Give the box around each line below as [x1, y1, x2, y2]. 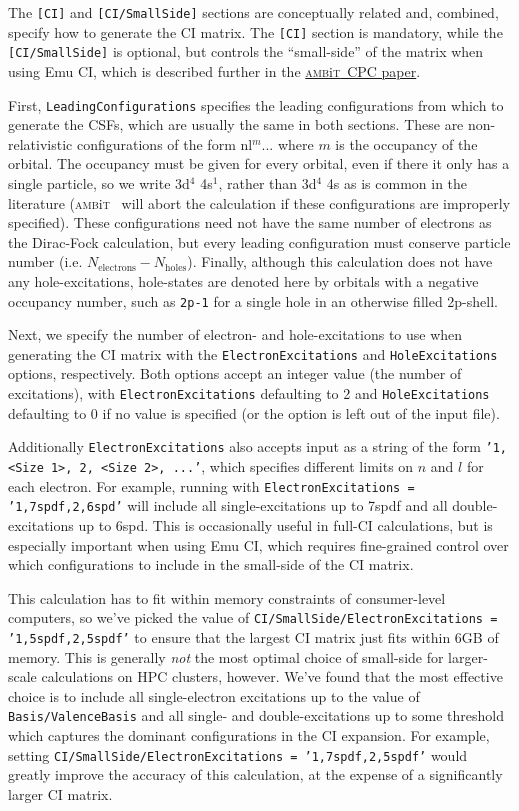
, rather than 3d [218, 173, 317, 193]
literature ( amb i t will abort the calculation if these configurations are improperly [8, 192, 511, 213]
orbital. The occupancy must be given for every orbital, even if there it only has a [8, 153, 510, 174]
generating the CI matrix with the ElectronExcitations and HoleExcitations [8, 343, 498, 364]
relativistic [8, 133, 73, 154]
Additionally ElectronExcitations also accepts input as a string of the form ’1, [8, 436, 507, 457]
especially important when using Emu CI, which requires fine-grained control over [8, 534, 509, 555]
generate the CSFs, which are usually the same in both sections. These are [8, 114, 464, 135]
